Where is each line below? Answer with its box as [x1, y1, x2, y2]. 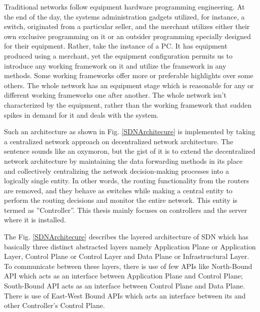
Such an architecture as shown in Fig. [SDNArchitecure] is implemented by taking [4, 126, 255, 137]
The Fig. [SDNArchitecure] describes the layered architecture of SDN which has [4, 231, 248, 242]
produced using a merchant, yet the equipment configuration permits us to [4, 50, 232, 61]
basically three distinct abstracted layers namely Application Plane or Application [4, 241, 256, 251]
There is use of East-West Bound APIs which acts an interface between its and [4, 290, 246, 300]
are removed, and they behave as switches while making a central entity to [4, 185, 232, 195]
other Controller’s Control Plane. [4, 300, 105, 310]
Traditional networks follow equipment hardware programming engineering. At [4, 2, 245, 12]
